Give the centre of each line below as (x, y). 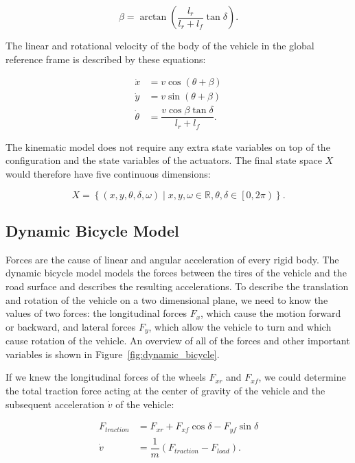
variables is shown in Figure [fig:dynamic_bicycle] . (113, 354)
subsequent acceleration (55, 404)
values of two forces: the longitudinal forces (96, 313)
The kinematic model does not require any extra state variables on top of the (168, 146)
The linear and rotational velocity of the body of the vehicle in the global (160, 45)
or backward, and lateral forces (71, 326)
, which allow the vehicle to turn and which (240, 326)
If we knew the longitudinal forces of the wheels (106, 377)
